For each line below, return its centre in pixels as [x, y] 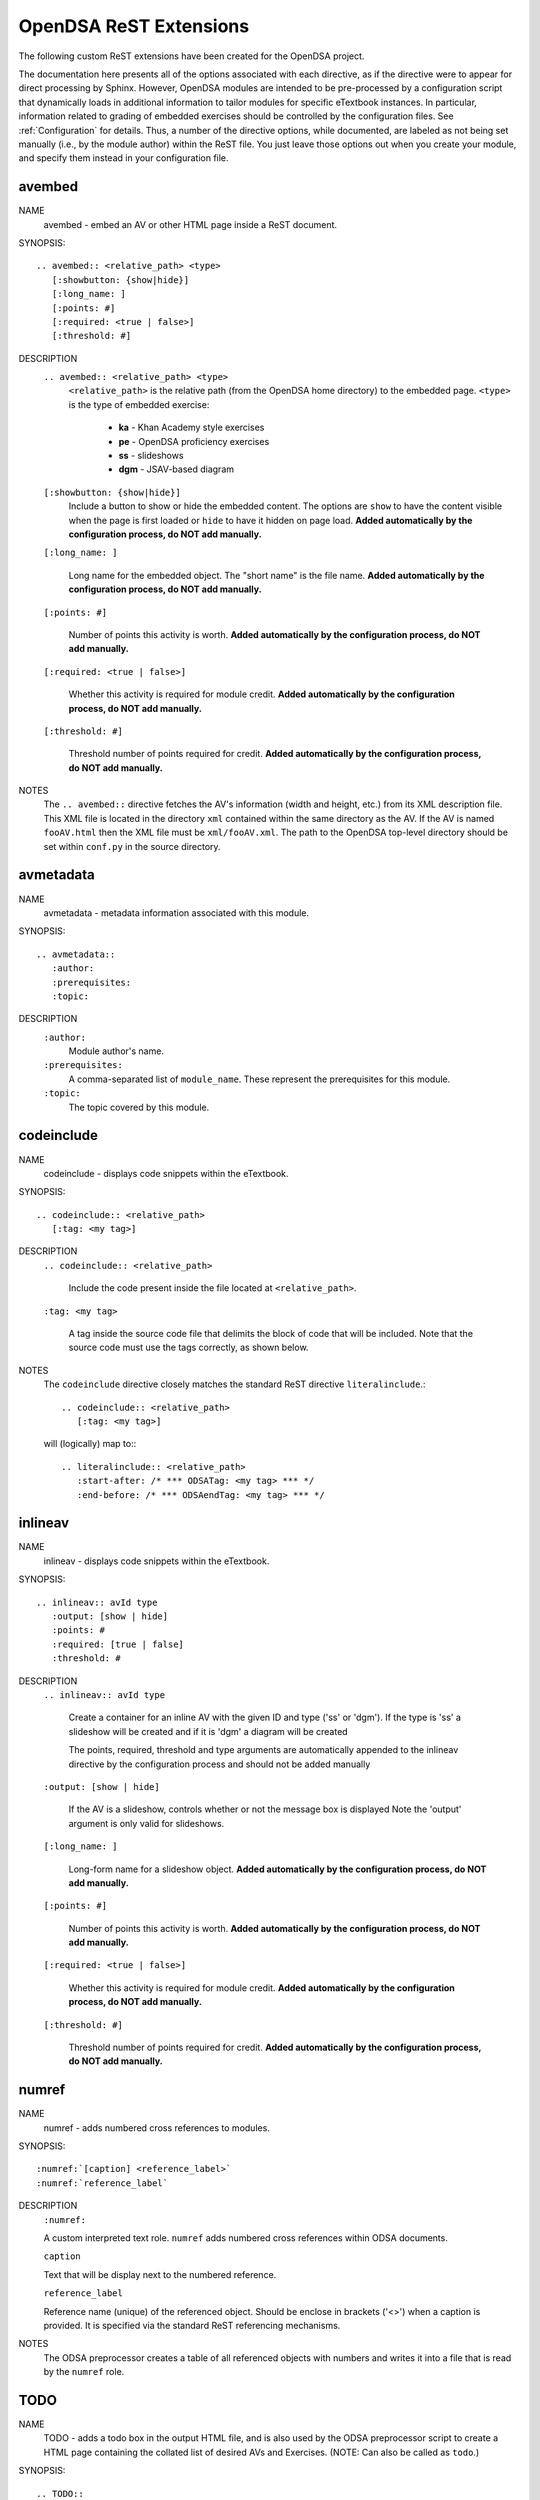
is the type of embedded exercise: [139, 404]
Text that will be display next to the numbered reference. [160, 2274]
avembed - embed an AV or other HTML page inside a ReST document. [190, 224]
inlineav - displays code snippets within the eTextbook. [156, 1561]
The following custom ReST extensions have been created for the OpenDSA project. [191, 56]
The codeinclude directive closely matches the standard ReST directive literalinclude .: [234, 1384]
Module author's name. [116, 1051]
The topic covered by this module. [139, 1107]
